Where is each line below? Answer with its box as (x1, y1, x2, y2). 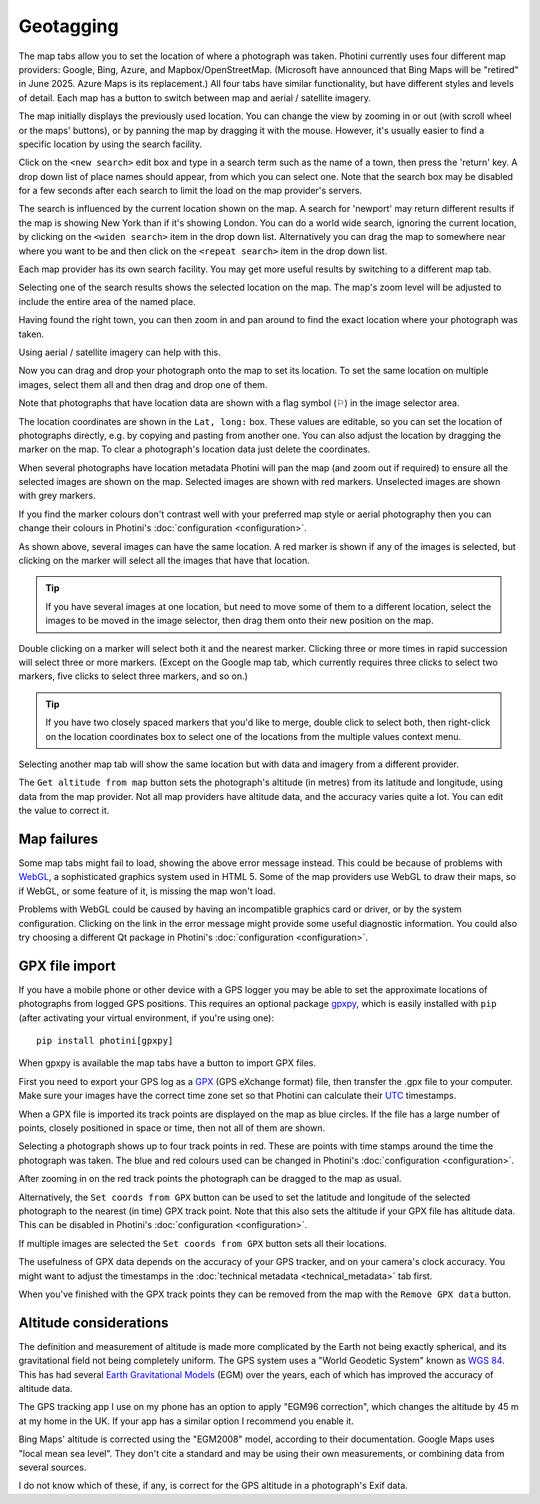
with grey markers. (18, 490, 96, 502)
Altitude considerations (18, 1314, 169, 1331)
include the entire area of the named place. (18, 295, 197, 307)
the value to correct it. (18, 805, 110, 817)
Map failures (18, 830, 99, 847)
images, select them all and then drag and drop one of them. (18, 378, 268, 390)
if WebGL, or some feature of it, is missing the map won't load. (18, 885, 276, 897)
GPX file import (18, 957, 116, 974)
